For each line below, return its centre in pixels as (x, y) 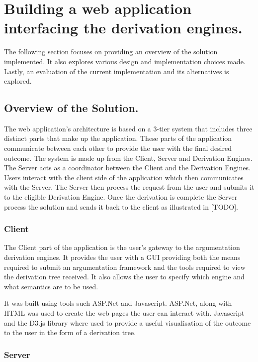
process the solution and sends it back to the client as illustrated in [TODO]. (121, 206)
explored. (18, 81)
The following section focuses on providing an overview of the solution (111, 52)
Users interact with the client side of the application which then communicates (124, 177)
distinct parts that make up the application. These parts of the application (118, 138)
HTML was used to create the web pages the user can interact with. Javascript (124, 313)
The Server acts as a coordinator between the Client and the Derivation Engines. (127, 168)
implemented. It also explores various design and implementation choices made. (125, 61)
